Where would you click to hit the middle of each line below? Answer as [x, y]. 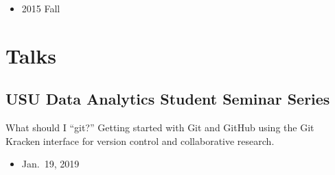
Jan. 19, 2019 [50, 164]
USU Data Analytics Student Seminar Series [168, 99]
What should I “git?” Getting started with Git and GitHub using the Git [160, 127]
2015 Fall [41, 8]
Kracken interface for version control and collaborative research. [140, 140]
